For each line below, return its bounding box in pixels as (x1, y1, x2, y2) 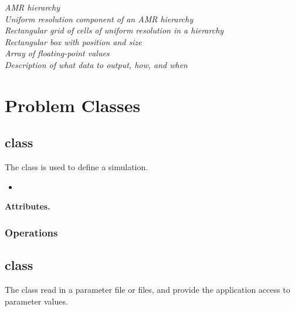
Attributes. (5, 200, 50, 212)
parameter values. (5, 295, 68, 307)
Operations (5, 225, 58, 239)
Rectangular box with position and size (5, 35, 142, 48)
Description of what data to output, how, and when (5, 58, 188, 70)
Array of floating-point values (5, 47, 110, 59)
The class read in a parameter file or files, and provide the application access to (5, 283, 290, 295)
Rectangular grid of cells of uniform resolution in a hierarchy (5, 24, 224, 36)
